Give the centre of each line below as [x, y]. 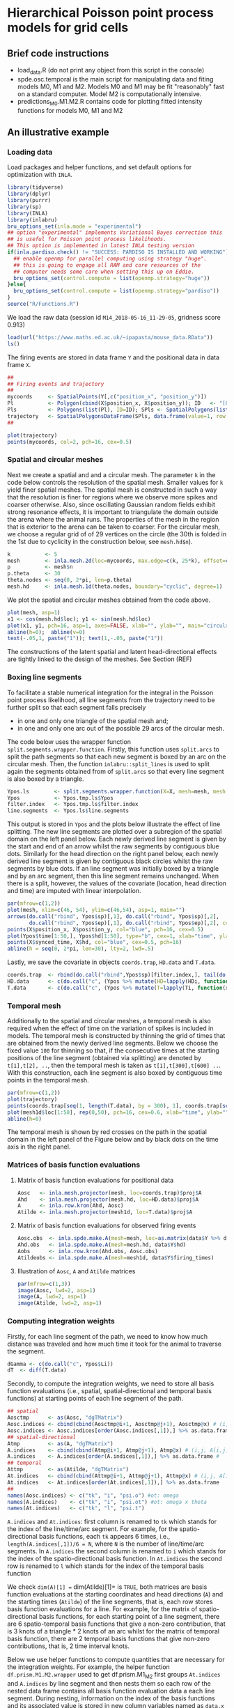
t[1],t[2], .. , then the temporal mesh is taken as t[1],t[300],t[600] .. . [114, 1065]
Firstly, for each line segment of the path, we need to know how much [108, 1336]
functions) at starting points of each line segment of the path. [95, 1399]
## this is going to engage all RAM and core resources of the [107, 265]
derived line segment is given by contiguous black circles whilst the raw [110, 861]
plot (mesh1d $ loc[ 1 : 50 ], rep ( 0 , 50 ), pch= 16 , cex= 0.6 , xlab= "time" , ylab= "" [118, 1112]
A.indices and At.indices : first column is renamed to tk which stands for [112, 1522]
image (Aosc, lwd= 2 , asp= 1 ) [56, 1290]
